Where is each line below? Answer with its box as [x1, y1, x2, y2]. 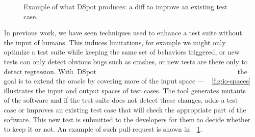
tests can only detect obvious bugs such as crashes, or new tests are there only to [4, 56, 248, 66]
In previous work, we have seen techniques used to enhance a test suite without [4, 27, 242, 38]
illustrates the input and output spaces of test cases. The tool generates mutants [4, 85, 246, 95]
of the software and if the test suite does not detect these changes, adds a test [4, 95, 238, 105]
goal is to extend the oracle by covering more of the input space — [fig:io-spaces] [4, 76, 251, 86]
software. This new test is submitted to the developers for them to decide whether [4, 114, 251, 124]
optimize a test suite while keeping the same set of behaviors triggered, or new [4, 47, 240, 57]
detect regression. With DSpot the [4, 66, 248, 76]
